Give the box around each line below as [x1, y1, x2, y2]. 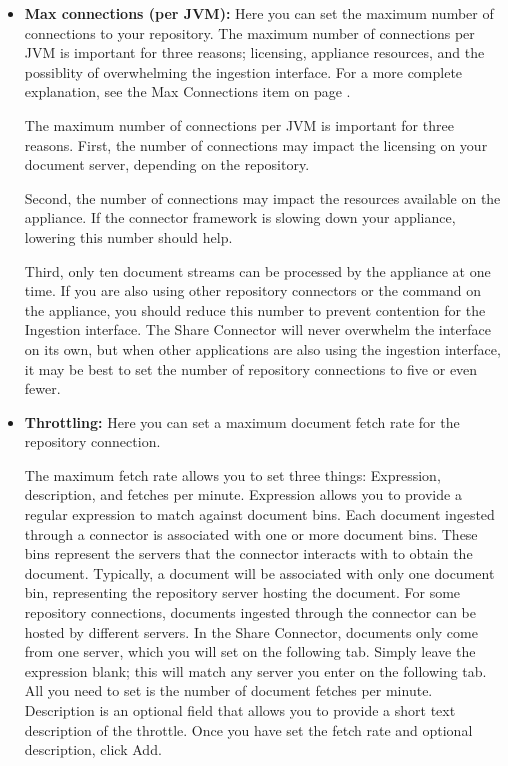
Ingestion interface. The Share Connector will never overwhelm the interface [24, 319, 491, 340]
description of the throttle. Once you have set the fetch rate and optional [24, 719, 473, 740]
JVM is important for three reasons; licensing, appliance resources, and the [24, 42, 485, 63]
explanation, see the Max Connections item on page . [24, 81, 351, 102]
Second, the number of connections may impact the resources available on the [24, 187, 501, 208]
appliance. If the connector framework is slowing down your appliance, [24, 207, 456, 228]
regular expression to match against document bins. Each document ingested [24, 504, 495, 525]
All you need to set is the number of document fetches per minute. [24, 680, 433, 701]
